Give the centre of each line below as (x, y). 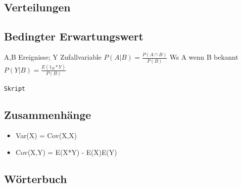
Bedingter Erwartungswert (74, 36)
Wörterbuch (36, 178)
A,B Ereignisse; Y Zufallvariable (53, 57)
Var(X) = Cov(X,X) (46, 135)
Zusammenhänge (48, 115)
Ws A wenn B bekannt (204, 57)
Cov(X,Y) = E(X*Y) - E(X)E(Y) (66, 152)
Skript (15, 89)
